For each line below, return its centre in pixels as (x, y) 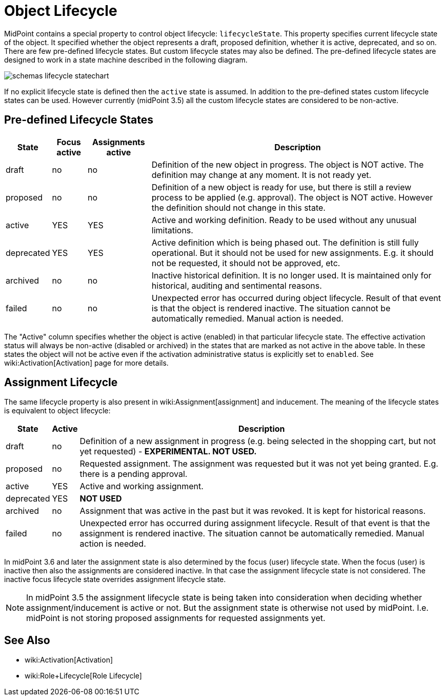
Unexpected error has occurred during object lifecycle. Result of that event (296, 298)
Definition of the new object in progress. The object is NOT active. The (288, 164)
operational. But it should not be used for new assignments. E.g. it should (292, 253)
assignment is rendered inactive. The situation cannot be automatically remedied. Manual (252, 534)
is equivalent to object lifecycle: (57, 411)
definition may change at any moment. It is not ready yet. (261, 175)
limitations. (172, 230)
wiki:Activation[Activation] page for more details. (86, 363)
